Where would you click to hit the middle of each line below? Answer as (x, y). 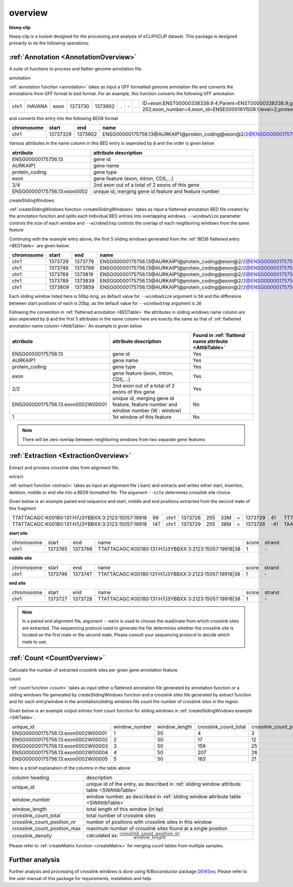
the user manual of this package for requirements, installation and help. (81, 878)
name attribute (210, 341)
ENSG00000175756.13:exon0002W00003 (60, 746)
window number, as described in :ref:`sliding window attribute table (164, 796)
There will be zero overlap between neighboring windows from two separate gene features (114, 439)
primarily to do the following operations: (49, 43)
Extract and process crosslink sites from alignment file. (64, 467)
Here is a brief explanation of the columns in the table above (70, 768)
